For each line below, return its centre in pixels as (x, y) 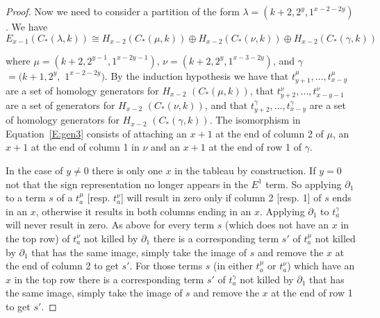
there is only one (127, 170)
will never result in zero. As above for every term (110, 225)
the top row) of (38, 238)
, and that (226, 104)
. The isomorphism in (255, 120)
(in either (233, 266)
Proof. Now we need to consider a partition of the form (123, 11)
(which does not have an (277, 225)
